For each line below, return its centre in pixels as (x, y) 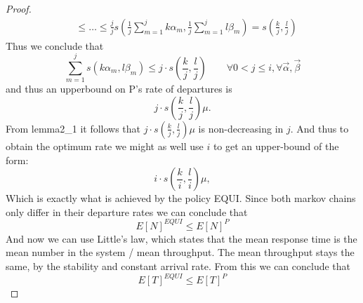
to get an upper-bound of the (276, 146)
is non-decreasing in (241, 128)
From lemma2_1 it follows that (73, 128)
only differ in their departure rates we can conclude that (127, 211)
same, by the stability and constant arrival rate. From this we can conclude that (178, 266)
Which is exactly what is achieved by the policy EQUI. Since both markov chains (181, 198)
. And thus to (319, 128)
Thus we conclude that (55, 45)
